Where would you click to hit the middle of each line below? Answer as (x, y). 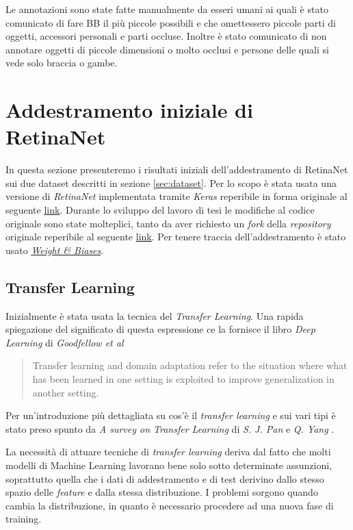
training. (24, 519)
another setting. (66, 392)
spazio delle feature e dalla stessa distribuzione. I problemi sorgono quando (162, 492)
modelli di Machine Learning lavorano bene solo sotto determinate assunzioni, (169, 465)
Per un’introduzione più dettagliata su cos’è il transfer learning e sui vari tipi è (171, 415)
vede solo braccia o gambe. (62, 63)
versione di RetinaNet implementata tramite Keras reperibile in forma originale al (176, 196)
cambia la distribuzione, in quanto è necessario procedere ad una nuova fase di (170, 505)
